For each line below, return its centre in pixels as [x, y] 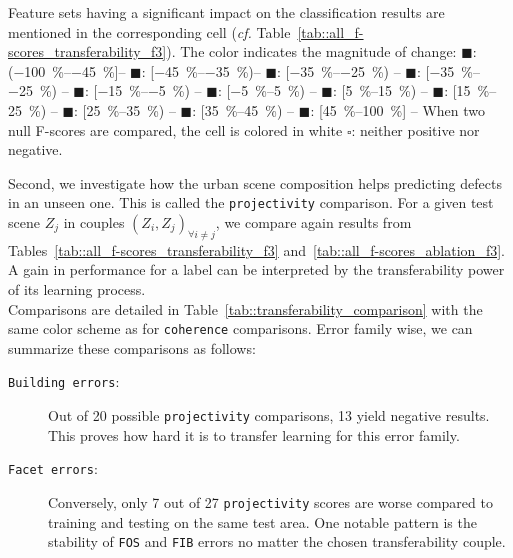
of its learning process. [77, 288]
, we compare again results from [313, 222]
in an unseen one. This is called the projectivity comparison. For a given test [251, 202]
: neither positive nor [415, 129]
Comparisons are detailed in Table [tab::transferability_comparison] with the [245, 308]
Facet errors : [53, 468]
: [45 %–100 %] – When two [397, 109]
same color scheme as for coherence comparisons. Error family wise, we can [240, 328]
